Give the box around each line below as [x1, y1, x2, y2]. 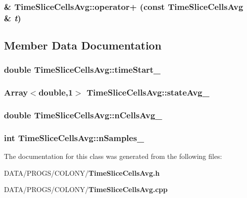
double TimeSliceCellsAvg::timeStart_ [4, 63, 161, 76]
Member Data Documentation [4, 38, 162, 53]
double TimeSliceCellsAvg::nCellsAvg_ [4, 109, 162, 121]
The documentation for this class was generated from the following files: [4, 151, 222, 161]
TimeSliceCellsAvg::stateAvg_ [87, 86, 209, 99]
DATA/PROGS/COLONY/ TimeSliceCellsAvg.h [4, 167, 160, 178]
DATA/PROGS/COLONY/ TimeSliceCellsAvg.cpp [4, 184, 168, 195]
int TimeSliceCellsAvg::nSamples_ [4, 132, 144, 144]
